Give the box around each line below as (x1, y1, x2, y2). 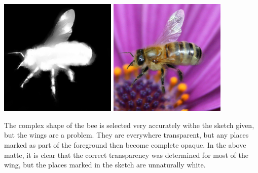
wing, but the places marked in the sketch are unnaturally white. (4, 159, 206, 170)
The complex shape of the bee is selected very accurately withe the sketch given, (4, 119, 254, 130)
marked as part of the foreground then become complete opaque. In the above (4, 139, 246, 150)
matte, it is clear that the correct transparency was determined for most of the (4, 149, 248, 160)
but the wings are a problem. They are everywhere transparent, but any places (4, 129, 249, 140)
